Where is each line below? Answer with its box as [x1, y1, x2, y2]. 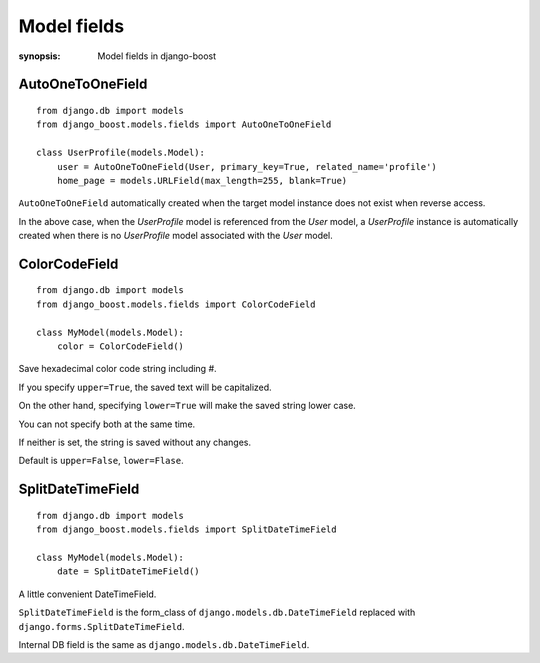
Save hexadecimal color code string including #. [18, 363, 217, 375]
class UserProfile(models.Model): [36, 147, 205, 159]
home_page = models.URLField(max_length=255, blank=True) [56, 175, 348, 186]
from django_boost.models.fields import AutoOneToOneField [36, 119, 332, 130]
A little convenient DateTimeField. [18, 588, 157, 600]
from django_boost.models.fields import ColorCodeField [36, 298, 316, 310]
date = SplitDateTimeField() [56, 566, 200, 577]
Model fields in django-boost [97, 50, 217, 62]
